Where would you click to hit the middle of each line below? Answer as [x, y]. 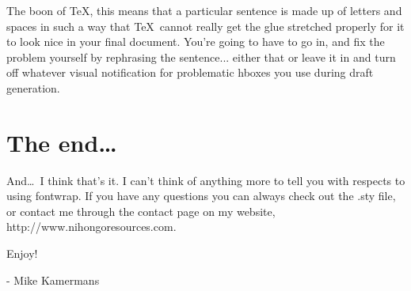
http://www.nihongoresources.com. [91, 227]
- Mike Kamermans [53, 280]
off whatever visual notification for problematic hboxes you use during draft [190, 72]
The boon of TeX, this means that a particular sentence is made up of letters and [204, 10]
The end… [62, 142]
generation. [33, 87]
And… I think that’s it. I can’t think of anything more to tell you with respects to [206, 180]
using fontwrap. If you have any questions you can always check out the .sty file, [201, 196]
